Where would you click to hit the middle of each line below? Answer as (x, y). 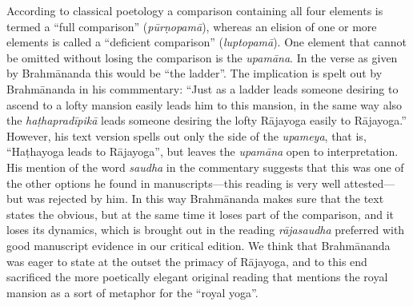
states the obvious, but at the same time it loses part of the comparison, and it (200, 214)
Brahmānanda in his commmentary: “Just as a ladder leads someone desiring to (202, 88)
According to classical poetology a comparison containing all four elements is (195, 10)
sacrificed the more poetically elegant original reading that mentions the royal (197, 277)
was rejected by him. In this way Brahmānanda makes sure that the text (205, 199)
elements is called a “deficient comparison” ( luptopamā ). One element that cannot (206, 42)
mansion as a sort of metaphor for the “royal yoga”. (132, 292)
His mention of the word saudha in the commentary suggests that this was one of (205, 167)
